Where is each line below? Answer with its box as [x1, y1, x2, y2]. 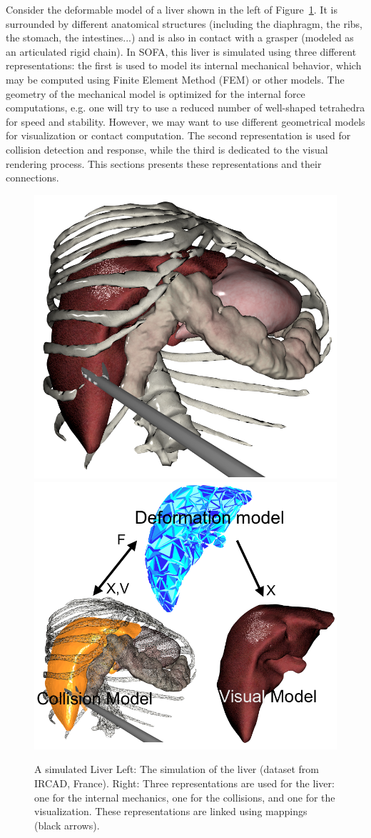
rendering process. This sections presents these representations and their [6, 156, 322, 171]
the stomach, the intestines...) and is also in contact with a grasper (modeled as [6, 30, 354, 45]
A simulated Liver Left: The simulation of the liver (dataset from [34, 762, 319, 777]
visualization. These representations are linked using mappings [34, 804, 308, 819]
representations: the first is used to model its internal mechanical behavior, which [6, 58, 362, 73]
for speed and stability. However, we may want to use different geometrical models [6, 114, 365, 129]
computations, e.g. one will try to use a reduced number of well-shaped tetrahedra [6, 100, 365, 115]
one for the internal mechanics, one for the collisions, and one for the [34, 789, 335, 804]
